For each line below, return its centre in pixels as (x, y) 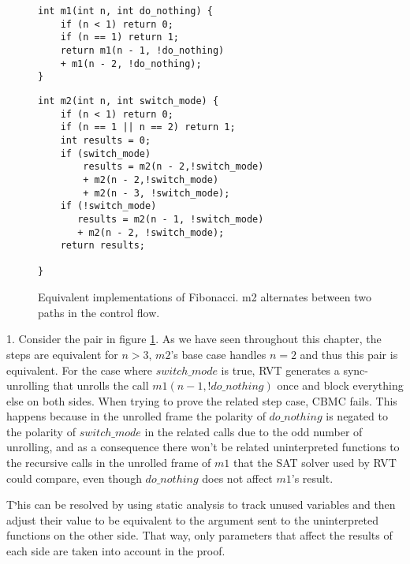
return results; (103, 246)
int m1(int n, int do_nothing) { (125, 11)
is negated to (357, 416)
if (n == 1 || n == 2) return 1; (148, 127)
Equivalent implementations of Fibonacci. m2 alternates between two (205, 297)
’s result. (312, 478)
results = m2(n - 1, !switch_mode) (171, 219)
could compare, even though (74, 478)
